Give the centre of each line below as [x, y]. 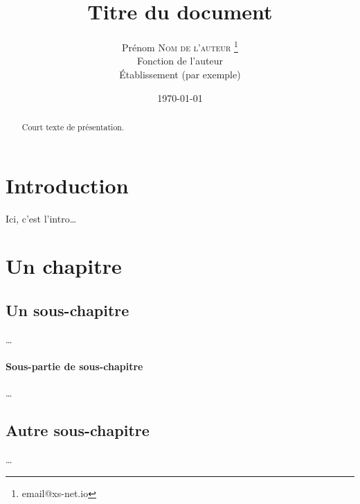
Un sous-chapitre [67, 310]
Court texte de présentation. [73, 127]
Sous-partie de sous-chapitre [74, 366]
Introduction [67, 185]
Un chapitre [64, 266]
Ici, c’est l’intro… [41, 218]
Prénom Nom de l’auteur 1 [180, 46]
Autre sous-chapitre [78, 430]
